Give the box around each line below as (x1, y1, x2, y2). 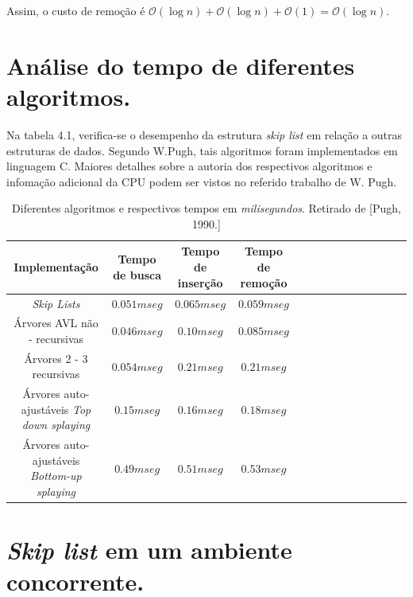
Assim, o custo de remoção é (6, 2, 145, 18)
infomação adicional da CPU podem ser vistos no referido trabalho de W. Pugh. (6, 173, 397, 189)
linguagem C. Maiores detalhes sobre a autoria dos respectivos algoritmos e (6, 158, 372, 174)
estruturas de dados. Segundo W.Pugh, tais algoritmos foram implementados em (6, 142, 398, 158)
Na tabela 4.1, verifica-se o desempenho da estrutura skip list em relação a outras (6, 126, 403, 142)
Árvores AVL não (14, 314, 98, 331)
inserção (177, 274, 223, 291)
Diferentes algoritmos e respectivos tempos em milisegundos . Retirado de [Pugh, (12, 200, 401, 217)
